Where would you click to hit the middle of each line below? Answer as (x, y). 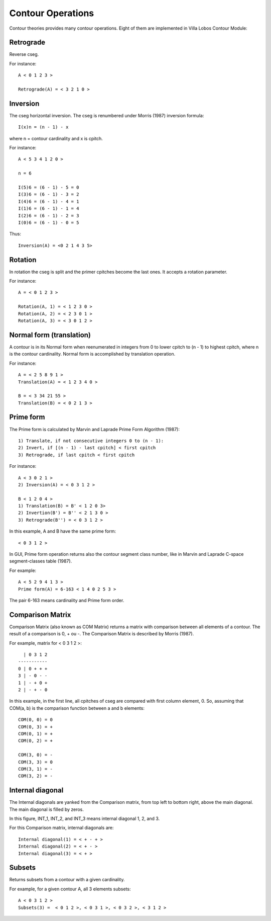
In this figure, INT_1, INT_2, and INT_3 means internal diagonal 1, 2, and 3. (85, 819)
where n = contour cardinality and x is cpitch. (56, 138)
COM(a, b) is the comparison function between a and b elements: (77, 708)
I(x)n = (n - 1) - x (43, 127)
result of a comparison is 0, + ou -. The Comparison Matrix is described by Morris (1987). (102, 634)
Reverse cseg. (24, 54)
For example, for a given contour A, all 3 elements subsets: (70, 889)
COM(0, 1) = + (35, 734)
